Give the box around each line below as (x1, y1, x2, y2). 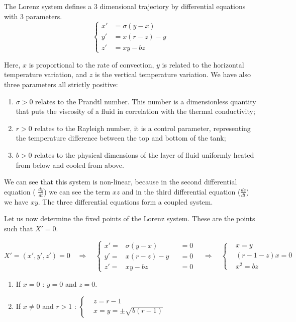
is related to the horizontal (162, 59, 244, 70)
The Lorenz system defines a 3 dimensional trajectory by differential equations (4, 1, 246, 11)
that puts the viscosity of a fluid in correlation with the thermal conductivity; (16, 106, 255, 116)
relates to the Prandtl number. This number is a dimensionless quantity (35, 96, 256, 106)
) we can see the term (44, 186, 111, 197)
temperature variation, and (4, 69, 87, 80)
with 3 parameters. (4, 11, 62, 21)
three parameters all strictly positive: (4, 79, 118, 89)
